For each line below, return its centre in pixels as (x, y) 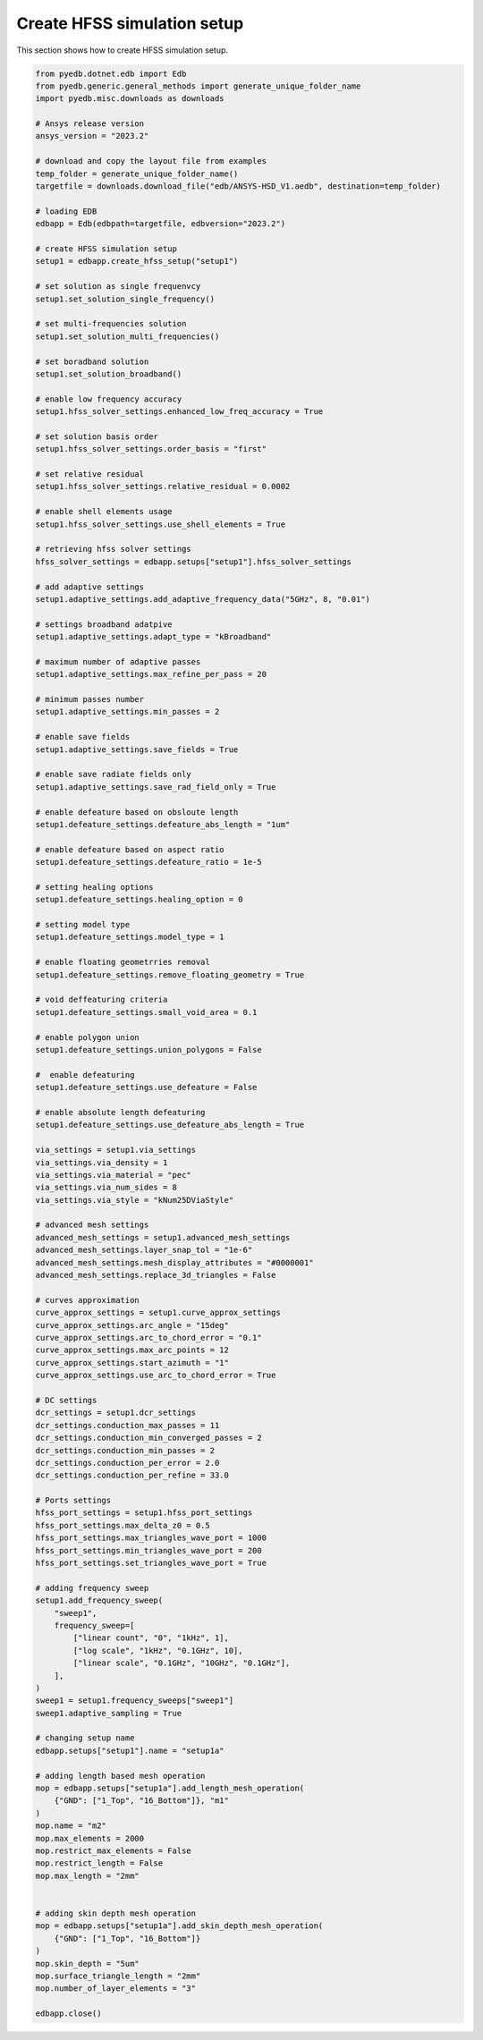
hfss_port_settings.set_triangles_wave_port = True (151, 1563)
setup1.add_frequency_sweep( (99, 1600)
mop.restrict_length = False (99, 1863)
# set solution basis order (97, 436)
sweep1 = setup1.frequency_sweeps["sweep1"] (135, 1701)
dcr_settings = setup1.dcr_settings (116, 1413)
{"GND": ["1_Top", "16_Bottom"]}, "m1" (142, 1801)
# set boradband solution (92, 361)
